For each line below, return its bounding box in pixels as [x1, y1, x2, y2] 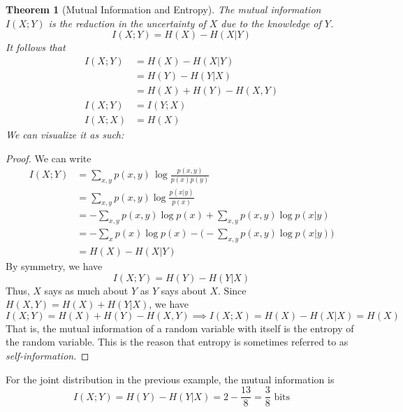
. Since [218, 283, 247, 297]
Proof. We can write [6, 150, 91, 165]
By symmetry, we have [6, 259, 103, 274]
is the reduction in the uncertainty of [48, 15, 206, 30]
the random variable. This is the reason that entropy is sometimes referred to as [6, 334, 349, 349]
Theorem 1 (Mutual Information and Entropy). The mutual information [6, 2, 321, 16]
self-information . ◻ [6, 348, 89, 363]
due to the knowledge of [221, 15, 321, 30]
